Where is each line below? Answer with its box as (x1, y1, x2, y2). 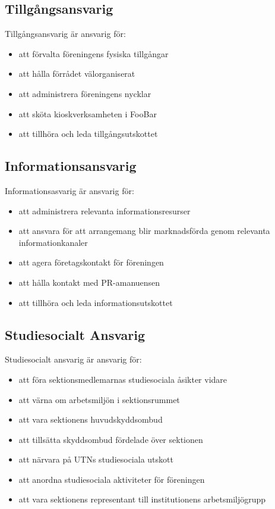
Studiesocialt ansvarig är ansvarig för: (5, 353, 142, 366)
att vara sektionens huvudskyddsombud (18, 413, 163, 426)
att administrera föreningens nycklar (18, 87, 151, 99)
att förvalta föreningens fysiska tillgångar (18, 47, 169, 60)
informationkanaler (18, 236, 88, 248)
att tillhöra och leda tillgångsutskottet (18, 127, 158, 140)
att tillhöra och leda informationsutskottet (18, 296, 173, 308)
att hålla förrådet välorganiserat (18, 67, 135, 80)
